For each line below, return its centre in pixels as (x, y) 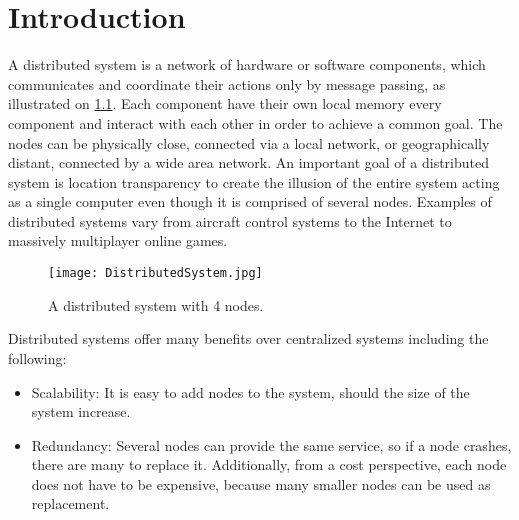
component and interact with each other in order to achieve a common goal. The (255, 122)
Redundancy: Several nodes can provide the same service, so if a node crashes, (271, 444)
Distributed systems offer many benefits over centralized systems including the (248, 338)
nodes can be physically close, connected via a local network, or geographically (249, 142)
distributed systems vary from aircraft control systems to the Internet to (230, 220)
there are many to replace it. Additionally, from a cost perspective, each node (269, 464)
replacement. (70, 503)
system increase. (81, 411)
